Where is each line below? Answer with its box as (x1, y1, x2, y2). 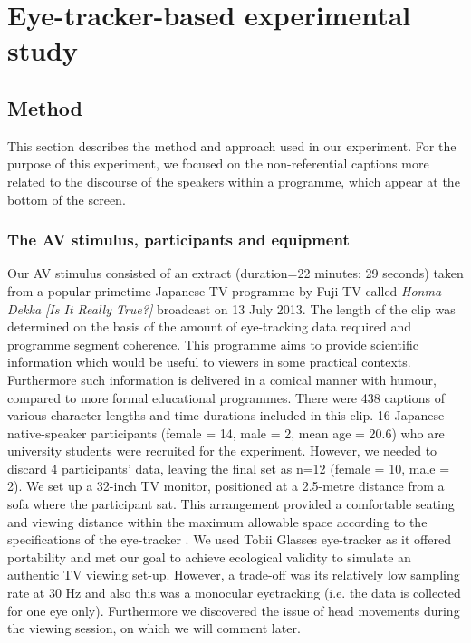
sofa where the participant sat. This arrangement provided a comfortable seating (7, 494, 455, 513)
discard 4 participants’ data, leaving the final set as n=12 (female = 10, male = (7, 458, 450, 477)
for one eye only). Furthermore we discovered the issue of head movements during (7, 600, 460, 619)
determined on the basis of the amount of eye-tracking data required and (7, 317, 411, 336)
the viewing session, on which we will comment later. (7, 619, 301, 638)
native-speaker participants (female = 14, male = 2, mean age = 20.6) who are (7, 423, 445, 442)
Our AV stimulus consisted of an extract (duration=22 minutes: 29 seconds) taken (7, 264, 464, 283)
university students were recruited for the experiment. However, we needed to (7, 441, 437, 460)
